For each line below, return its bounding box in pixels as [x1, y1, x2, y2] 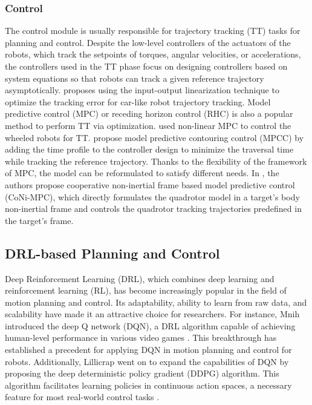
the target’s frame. [5, 214, 74, 226]
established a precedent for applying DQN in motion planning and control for [5, 343, 292, 356]
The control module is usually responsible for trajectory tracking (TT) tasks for [5, 24, 301, 37]
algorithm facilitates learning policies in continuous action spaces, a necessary [5, 378, 292, 391]
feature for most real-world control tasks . [5, 390, 160, 403]
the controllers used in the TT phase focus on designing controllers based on [5, 60, 288, 72]
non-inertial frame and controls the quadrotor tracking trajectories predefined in [5, 202, 302, 215]
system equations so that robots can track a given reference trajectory [5, 71, 264, 84]
